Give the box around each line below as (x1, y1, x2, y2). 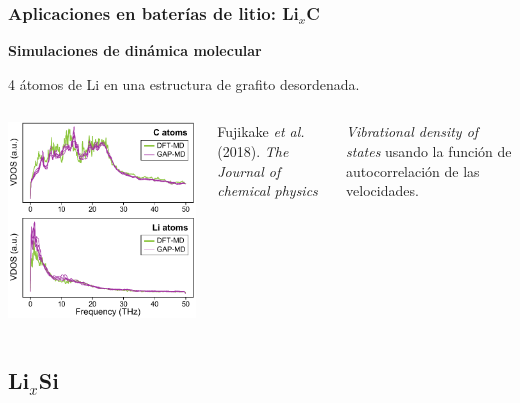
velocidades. (346, 180, 419, 201)
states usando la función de (346, 141, 512, 161)
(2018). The (217, 141, 289, 161)
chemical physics (217, 180, 318, 201)
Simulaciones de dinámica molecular (8, 40, 262, 61)
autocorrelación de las (346, 160, 480, 181)
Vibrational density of (346, 121, 479, 142)
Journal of (217, 160, 281, 181)
